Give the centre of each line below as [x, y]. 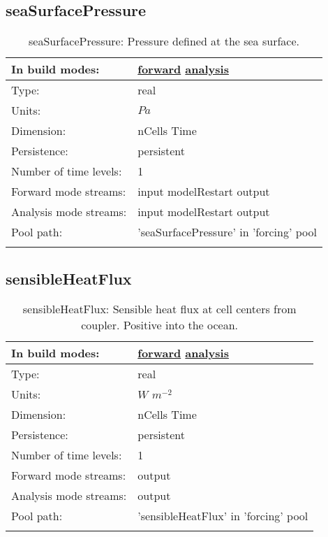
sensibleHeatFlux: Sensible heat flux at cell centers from [159, 309]
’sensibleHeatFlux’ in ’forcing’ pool [223, 516]
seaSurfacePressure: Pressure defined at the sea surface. [164, 41]
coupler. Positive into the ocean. [160, 325]
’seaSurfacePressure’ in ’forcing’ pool [227, 232]
